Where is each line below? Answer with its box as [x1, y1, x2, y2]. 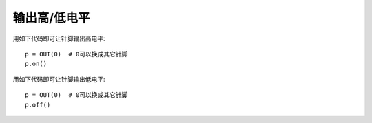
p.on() [25, 60, 48, 68]
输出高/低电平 [12, 10, 90, 25]
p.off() [25, 100, 51, 109]
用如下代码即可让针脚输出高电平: [12, 34, 106, 43]
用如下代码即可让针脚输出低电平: [12, 75, 106, 83]
